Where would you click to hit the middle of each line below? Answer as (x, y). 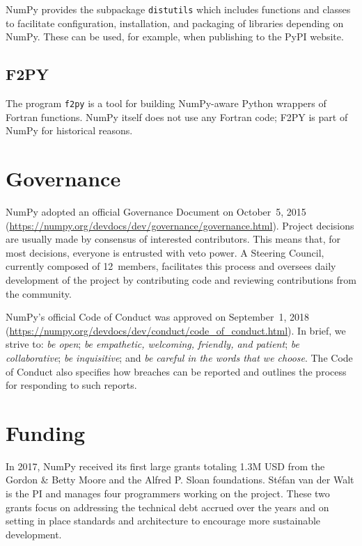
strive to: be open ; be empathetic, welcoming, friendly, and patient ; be (152, 344)
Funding (46, 432)
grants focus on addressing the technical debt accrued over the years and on (167, 507)
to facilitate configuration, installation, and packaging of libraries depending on (175, 23)
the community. (39, 293)
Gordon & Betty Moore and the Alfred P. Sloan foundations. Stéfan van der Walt (180, 480)
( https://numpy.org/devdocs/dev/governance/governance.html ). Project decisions (180, 225)
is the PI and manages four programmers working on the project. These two (168, 493)
